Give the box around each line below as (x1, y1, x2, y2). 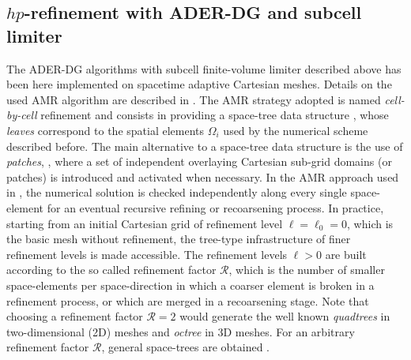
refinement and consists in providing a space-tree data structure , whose (40, 107, 389, 123)
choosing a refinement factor (6, 308, 143, 324)
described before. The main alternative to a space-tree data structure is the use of (6, 137, 403, 154)
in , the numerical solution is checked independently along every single (6, 184, 347, 201)
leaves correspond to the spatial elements (6, 122, 205, 138)
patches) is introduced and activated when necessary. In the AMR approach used (6, 168, 399, 185)
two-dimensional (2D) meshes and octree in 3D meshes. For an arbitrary (6, 323, 355, 339)
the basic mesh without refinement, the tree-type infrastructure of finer (6, 231, 351, 247)
